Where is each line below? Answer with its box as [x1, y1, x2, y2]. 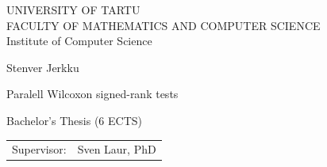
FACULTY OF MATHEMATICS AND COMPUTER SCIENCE [6, 17, 321, 33]
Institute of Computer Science [6, 32, 152, 49]
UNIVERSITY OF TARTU [6, 2, 140, 17]
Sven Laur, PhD [77, 141, 156, 158]
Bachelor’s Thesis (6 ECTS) [6, 112, 142, 128]
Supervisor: [12, 141, 67, 158]
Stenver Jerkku [6, 59, 79, 75]
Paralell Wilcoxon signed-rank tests [6, 85, 179, 102]
